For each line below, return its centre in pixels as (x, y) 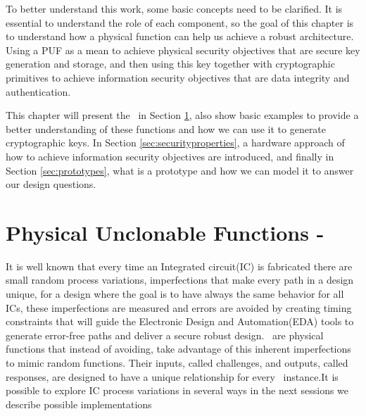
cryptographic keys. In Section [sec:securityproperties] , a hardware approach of (175, 143)
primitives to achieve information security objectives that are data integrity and (178, 77)
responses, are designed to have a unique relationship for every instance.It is (172, 376)
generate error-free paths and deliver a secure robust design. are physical (165, 335)
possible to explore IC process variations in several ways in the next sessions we (177, 390)
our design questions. (51, 184)
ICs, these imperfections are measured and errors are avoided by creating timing (179, 307)
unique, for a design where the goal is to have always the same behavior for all (175, 294)
